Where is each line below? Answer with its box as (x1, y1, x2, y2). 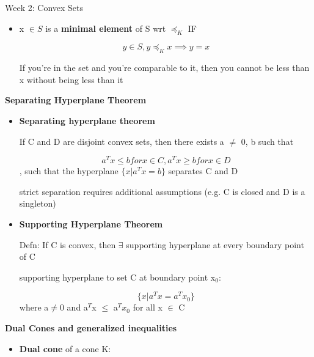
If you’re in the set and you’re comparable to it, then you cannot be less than (19, 61, 310, 74)
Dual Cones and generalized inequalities (5, 322, 177, 334)
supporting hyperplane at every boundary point (126, 238, 304, 251)
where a (19, 301, 49, 314)
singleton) (19, 197, 56, 210)
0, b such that (241, 134, 294, 147)
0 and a (59, 301, 88, 314)
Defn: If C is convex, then (19, 238, 116, 251)
